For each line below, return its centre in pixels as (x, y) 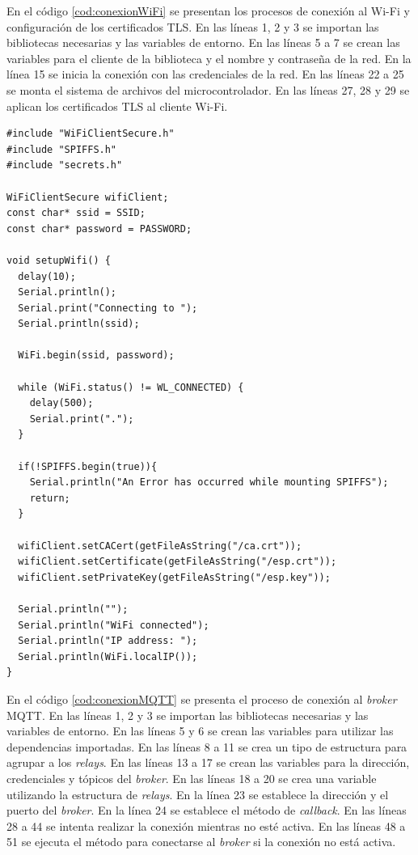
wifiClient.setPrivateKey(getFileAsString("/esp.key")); (174, 577)
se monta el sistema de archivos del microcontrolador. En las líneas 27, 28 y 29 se (208, 89)
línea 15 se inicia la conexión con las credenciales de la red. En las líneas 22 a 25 (205, 74)
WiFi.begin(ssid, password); (96, 356)
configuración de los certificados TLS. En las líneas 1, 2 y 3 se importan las (193, 26)
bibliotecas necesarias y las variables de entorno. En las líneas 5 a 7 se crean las (203, 42)
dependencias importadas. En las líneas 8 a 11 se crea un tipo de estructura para (207, 746)
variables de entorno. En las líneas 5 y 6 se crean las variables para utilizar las (200, 731)
